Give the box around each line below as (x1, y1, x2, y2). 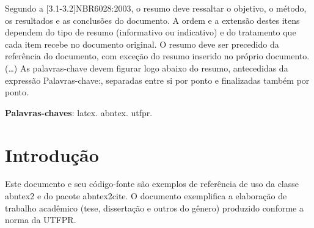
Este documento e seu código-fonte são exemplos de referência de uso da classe (5, 177, 299, 190)
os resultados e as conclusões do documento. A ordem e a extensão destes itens (5, 13, 300, 26)
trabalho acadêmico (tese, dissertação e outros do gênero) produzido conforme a (5, 201, 304, 214)
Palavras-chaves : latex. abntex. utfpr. (5, 106, 153, 119)
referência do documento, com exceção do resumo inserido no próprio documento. (5, 50, 310, 62)
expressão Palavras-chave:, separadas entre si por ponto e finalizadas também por (5, 73, 310, 86)
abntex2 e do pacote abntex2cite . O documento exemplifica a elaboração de (5, 189, 287, 202)
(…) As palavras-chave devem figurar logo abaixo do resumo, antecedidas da (5, 61, 288, 74)
